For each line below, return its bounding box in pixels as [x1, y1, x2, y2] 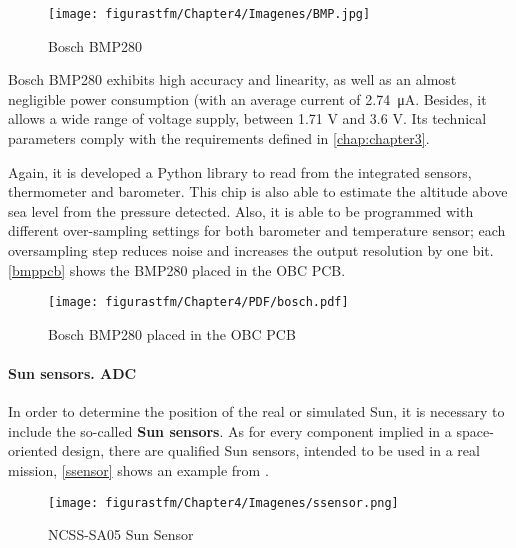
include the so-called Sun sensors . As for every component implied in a [8, 420, 452, 441]
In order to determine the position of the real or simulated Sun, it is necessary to [8, 401, 505, 422]
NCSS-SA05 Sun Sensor [48, 524, 194, 545]
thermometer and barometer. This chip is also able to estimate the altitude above [8, 181, 508, 202]
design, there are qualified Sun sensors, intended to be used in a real [62, 440, 480, 461]
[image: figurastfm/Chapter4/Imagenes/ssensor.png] [48, 495, 399, 510]
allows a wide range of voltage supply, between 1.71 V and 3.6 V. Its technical [8, 108, 487, 129]
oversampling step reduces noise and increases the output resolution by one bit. [8, 240, 494, 260]
